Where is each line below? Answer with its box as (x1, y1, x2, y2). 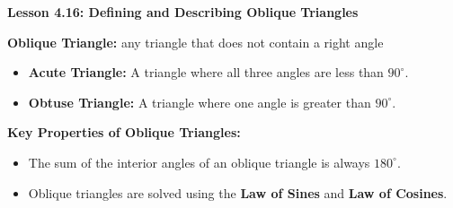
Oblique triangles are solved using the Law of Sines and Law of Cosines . (28, 183, 448, 202)
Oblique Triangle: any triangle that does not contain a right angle (7, 32, 384, 51)
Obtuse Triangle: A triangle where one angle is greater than (28, 92, 371, 111)
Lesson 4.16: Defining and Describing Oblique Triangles (7, 3, 359, 21)
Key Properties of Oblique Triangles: (7, 123, 241, 142)
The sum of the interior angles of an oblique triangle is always (28, 152, 370, 171)
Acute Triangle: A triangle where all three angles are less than (28, 63, 384, 82)
